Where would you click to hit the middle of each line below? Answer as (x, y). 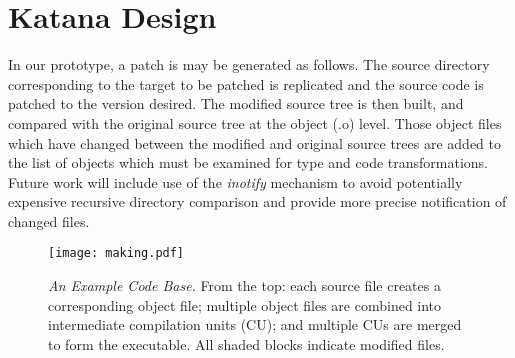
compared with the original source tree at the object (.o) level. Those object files (255, 122)
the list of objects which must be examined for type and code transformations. (248, 162)
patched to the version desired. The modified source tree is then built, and (236, 103)
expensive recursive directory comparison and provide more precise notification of (257, 201)
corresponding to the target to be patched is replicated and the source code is (246, 83)
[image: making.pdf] (116, 253)
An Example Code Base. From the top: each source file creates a (244, 285)
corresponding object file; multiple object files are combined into (245, 304)
